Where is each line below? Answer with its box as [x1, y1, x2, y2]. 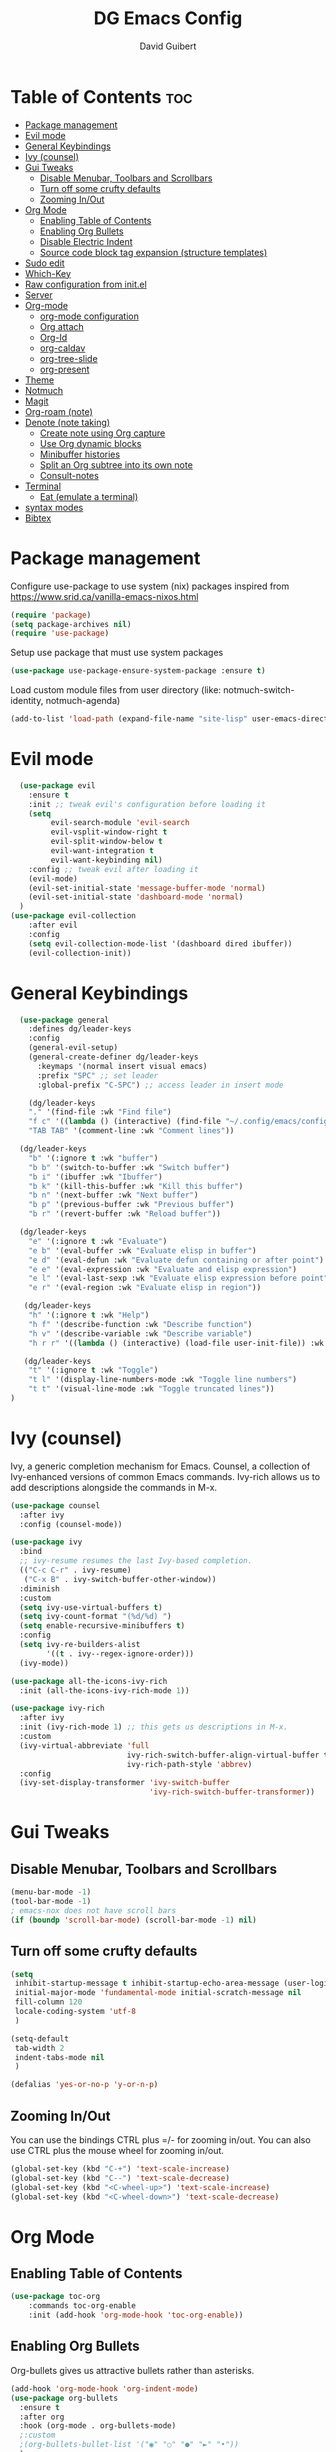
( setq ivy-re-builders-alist [19, 1640, 141, 1650]
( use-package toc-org [10, 2292, 101, 2302]
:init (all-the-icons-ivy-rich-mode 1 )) [19, 1685, 190, 1696]
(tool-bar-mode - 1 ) [10, 1897, 92, 1907]
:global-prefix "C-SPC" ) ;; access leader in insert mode [36, 1080, 284, 1090]
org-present [39, 363, 90, 375]
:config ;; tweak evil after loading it [28, 864, 199, 874]
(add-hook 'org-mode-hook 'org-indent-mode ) [10, 2383, 199, 2394]
